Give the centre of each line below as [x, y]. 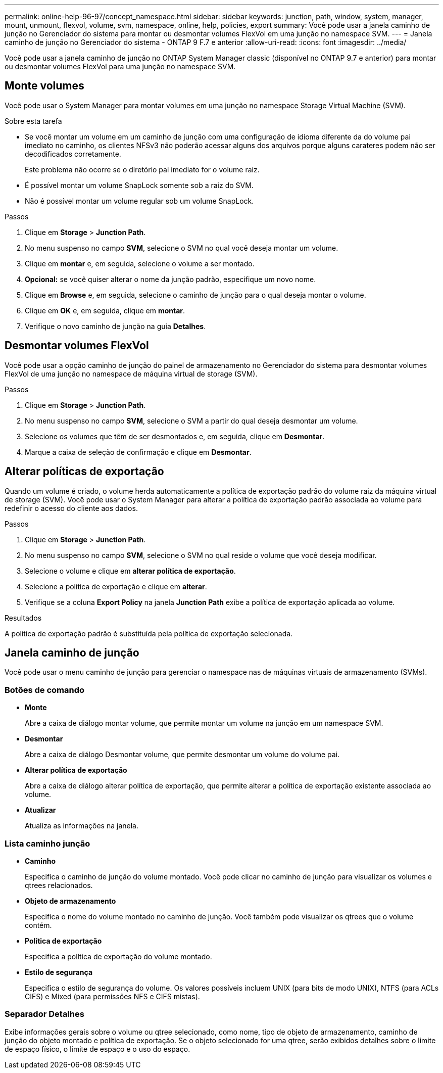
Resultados [23, 618]
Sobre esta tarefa [33, 121]
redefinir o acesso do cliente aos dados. [71, 508]
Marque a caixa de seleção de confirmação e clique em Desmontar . [138, 452]
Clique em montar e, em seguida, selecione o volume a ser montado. [140, 263]
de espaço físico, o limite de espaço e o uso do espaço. [97, 1049]
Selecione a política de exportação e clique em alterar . [116, 586]
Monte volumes [44, 86]
